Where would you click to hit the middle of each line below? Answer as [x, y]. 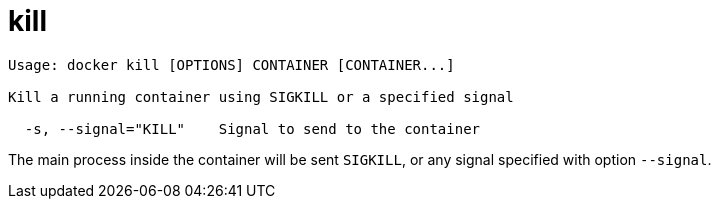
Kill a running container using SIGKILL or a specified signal [261, 96]
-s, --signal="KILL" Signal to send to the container [252, 128]
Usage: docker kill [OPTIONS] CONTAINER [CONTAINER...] [231, 64]
